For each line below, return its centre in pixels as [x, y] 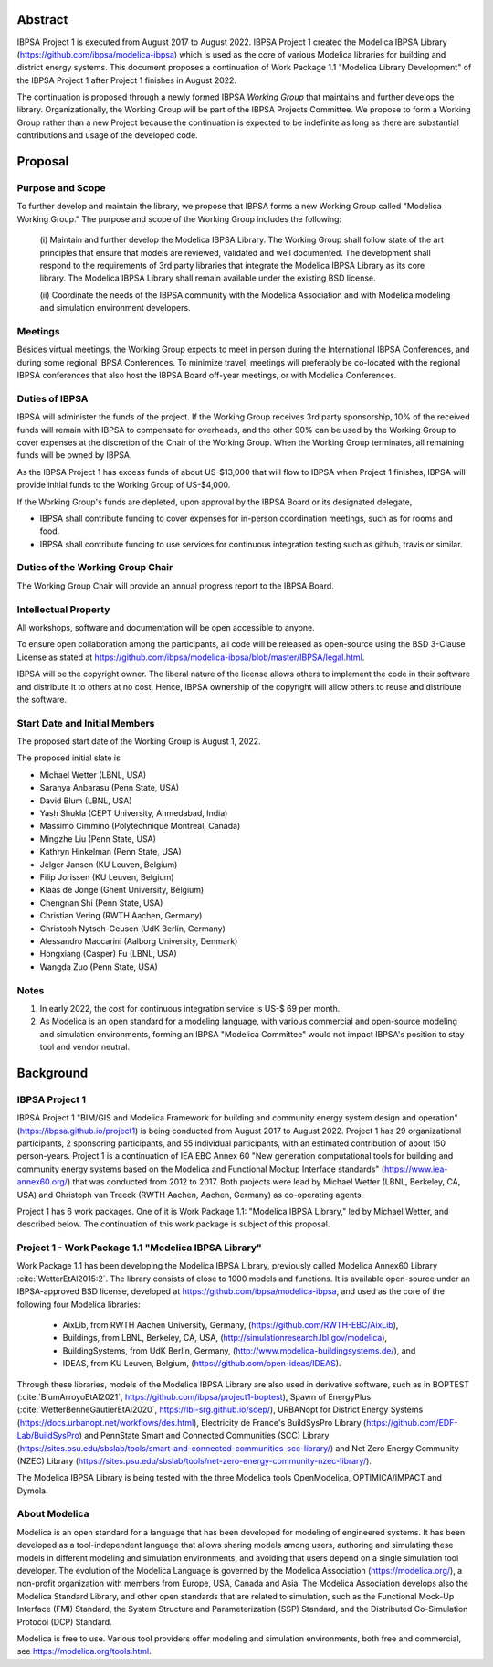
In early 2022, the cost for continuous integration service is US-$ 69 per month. [190, 1008]
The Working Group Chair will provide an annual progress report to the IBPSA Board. [176, 586]
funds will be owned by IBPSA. [74, 455]
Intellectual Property [63, 610]
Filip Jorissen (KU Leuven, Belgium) [107, 877]
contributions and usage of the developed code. [107, 135]
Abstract [42, 20]
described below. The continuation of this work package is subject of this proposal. [173, 1224]
